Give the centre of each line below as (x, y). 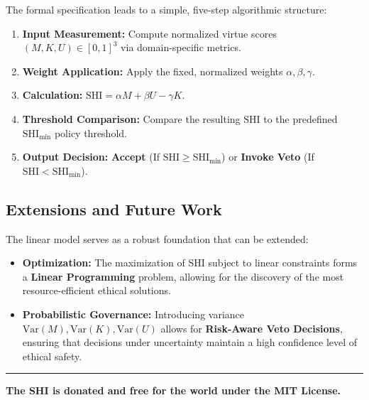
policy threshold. (90, 133)
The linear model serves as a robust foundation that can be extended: (157, 238)
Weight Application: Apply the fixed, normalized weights (153, 71)
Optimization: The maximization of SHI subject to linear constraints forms (190, 263)
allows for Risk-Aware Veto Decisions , (252, 328)
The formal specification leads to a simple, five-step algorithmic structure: (166, 9)
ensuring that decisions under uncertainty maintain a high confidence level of (190, 342)
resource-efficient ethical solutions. (97, 290)
